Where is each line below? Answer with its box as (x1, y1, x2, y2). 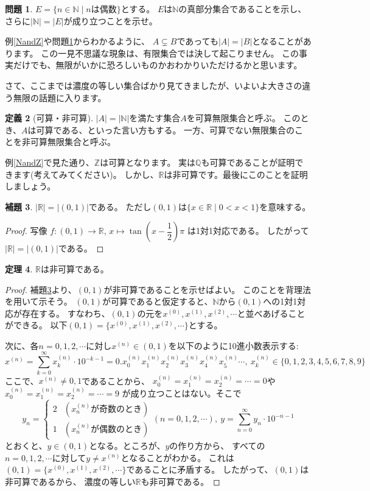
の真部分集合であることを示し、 (178, 2, 307, 15)
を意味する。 (259, 200, 311, 213)
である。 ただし (88, 200, 152, 213)
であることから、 (82, 374, 150, 387)
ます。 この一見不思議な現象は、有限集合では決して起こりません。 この (13, 46, 299, 59)
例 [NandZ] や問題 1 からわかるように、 (5, 35, 150, 48)
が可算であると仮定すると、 (102, 295, 213, 308)
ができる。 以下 (5, 319, 68, 331)
